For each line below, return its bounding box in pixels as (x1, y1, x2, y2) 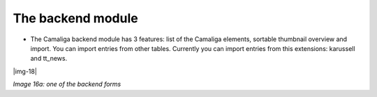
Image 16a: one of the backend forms (13, 80, 121, 89)
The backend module (13, 10, 139, 26)
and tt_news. (30, 54, 68, 63)
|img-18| (13, 67, 38, 75)
